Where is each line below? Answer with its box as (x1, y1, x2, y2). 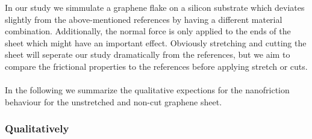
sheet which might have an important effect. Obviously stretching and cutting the (5, 36, 307, 49)
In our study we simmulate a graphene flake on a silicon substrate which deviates (5, 1, 305, 13)
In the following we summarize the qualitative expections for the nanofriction (5, 84, 290, 96)
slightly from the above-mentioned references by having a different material (5, 13, 282, 25)
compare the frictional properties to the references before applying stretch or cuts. (5, 60, 308, 72)
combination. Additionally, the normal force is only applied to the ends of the (5, 25, 291, 37)
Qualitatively (5, 121, 69, 136)
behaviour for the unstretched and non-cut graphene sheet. (5, 95, 222, 108)
